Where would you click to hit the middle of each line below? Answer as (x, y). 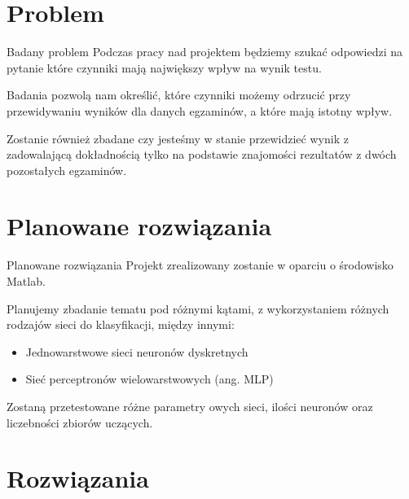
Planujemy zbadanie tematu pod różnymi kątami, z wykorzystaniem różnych (198, 308)
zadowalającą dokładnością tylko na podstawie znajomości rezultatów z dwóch (202, 154)
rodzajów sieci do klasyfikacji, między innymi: (121, 324)
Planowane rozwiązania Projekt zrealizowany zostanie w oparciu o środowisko (200, 265)
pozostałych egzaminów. (67, 170)
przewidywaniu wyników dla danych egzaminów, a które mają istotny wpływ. (200, 110)
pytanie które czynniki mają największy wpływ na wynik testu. (164, 67)
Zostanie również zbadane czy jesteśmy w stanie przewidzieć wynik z (178, 138)
